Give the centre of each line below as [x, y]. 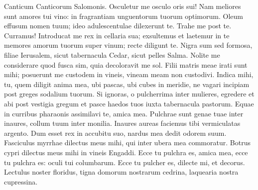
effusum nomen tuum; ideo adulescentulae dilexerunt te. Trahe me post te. [118, 26]
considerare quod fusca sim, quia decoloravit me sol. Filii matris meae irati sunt [126, 64]
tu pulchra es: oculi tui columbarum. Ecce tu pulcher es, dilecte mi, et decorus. [125, 162]
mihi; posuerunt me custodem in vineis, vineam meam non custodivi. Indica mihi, [129, 74]
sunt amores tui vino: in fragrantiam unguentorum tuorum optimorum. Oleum [124, 16]
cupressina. [21, 181]
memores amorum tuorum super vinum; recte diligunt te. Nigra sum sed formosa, [128, 45]
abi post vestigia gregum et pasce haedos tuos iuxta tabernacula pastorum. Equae [129, 103]
